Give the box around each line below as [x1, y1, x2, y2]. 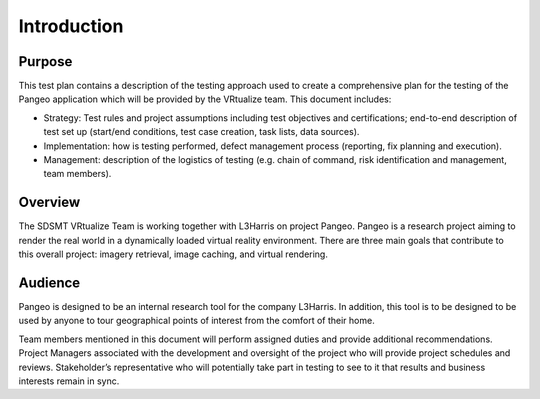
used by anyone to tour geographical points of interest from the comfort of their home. [18, 315, 375, 327]
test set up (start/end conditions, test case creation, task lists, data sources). [43, 126, 360, 138]
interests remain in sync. [18, 375, 120, 387]
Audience [18, 274, 81, 291]
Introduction [18, 15, 124, 37]
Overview [18, 194, 81, 211]
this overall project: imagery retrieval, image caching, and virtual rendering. [18, 248, 329, 260]
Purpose [18, 53, 73, 70]
